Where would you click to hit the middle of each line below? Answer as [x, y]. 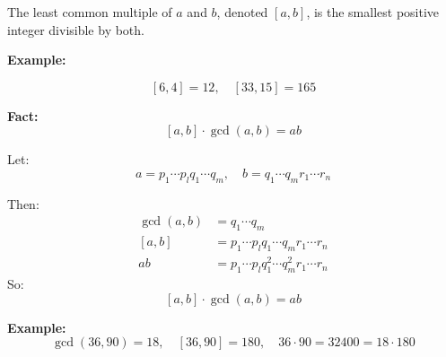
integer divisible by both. [76, 29]
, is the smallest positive [373, 12]
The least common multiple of [90, 12]
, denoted [242, 12]
